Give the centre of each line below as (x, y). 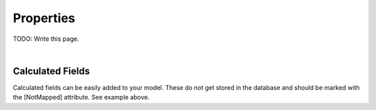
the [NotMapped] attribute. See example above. (81, 98)
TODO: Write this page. (46, 39)
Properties (44, 18)
